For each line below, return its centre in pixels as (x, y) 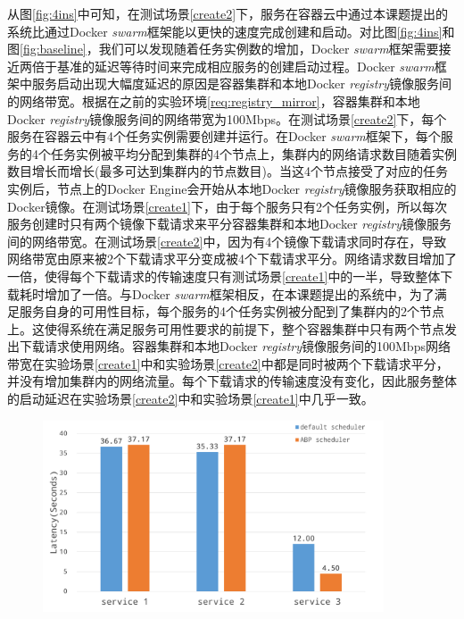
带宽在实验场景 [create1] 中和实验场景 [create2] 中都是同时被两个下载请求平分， (228, 363)
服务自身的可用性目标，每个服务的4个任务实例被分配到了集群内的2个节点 (232, 311)
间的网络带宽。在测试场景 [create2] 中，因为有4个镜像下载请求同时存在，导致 (227, 241)
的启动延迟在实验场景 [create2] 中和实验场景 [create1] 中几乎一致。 (191, 399)
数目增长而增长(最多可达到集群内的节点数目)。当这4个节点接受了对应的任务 (228, 171)
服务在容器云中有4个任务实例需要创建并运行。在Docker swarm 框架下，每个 (224, 136)
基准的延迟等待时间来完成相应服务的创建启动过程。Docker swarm (245, 66)
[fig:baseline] (53, 49)
